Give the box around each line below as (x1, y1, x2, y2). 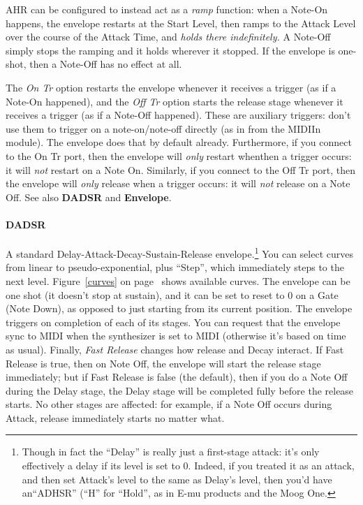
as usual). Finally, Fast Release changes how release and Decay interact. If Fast (6, 342, 344, 356)
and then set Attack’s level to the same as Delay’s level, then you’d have (22, 471, 332, 486)
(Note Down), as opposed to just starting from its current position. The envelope (6, 301, 353, 316)
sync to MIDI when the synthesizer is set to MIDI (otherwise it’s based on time (6, 328, 346, 343)
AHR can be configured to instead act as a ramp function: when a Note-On (6, 2, 328, 16)
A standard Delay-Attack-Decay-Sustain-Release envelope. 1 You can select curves (6, 244, 353, 261)
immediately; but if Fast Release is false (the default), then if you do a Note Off (6, 369, 348, 384)
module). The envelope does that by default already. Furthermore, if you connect (6, 135, 352, 149)
